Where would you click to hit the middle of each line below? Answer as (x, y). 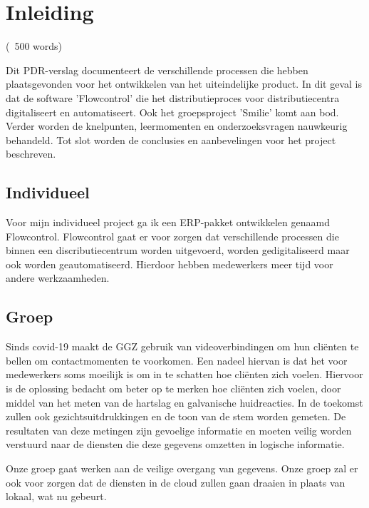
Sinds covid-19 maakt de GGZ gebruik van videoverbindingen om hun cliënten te (182, 346)
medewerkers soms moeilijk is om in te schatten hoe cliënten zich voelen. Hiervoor (184, 374)
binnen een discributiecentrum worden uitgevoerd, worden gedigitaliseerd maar (178, 250)
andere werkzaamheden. (58, 278)
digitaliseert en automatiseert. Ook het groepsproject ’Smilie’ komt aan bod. (172, 112)
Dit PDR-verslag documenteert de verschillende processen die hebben (157, 70)
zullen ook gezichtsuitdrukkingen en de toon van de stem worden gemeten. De (176, 416)
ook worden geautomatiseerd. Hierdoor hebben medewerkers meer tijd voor (170, 264)
